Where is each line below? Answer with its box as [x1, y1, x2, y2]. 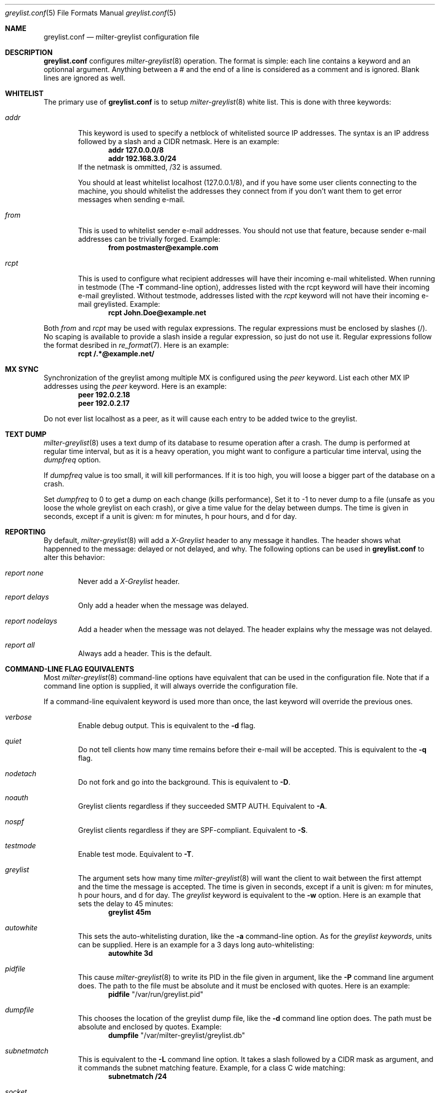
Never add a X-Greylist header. [78, 577, 180, 586]
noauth [5, 793, 28, 802]
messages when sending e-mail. [78, 195, 185, 204]
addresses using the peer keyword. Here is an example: [43, 382, 227, 390]
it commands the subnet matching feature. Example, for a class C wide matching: [78, 1063, 345, 1072]
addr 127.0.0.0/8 [108, 146, 164, 154]
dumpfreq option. [43, 455, 101, 464]
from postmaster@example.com [108, 243, 218, 252]
